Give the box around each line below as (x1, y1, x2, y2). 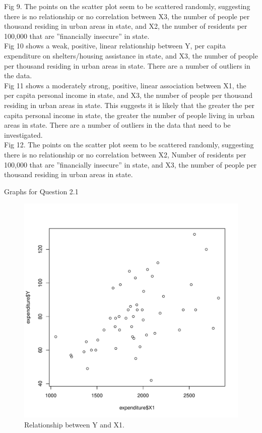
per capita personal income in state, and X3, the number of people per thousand (4, 90, 253, 100)
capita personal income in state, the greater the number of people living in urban (4, 110, 254, 120)
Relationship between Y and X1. (24, 419, 124, 429)
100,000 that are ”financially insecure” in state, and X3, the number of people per (4, 159, 257, 170)
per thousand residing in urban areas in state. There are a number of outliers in (4, 60, 250, 71)
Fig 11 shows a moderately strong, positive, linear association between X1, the (4, 80, 246, 90)
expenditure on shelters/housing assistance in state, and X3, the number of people (4, 50, 258, 61)
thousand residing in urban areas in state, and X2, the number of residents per (4, 21, 247, 31)
